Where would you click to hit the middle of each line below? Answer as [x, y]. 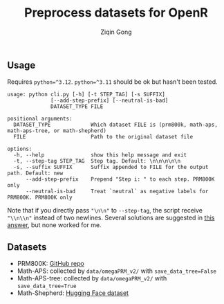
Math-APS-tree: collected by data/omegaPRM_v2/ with [92, 278]
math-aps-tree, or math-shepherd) [57, 131]
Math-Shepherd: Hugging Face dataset [73, 293]
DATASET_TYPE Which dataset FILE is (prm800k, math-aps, [115, 125]
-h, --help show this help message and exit [100, 155]
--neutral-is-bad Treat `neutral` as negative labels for [117, 192]
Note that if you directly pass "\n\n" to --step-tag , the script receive [105, 211]
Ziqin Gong [116, 32]
